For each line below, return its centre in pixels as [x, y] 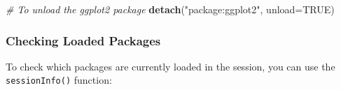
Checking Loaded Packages [83, 40]
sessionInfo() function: [59, 80]
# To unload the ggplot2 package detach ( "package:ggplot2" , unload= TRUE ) [170, 9]
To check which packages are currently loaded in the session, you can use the [170, 66]
